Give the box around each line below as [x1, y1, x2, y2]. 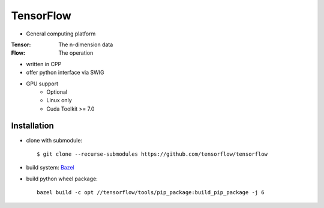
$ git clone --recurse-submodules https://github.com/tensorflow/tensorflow [37, 150, 268, 158]
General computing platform [26, 30, 96, 37]
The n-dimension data [58, 41, 113, 48]
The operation [58, 49, 94, 57]
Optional [46, 88, 68, 96]
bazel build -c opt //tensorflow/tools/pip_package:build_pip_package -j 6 [37, 189, 265, 196]
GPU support [26, 80, 59, 87]
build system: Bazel [26, 164, 74, 171]
